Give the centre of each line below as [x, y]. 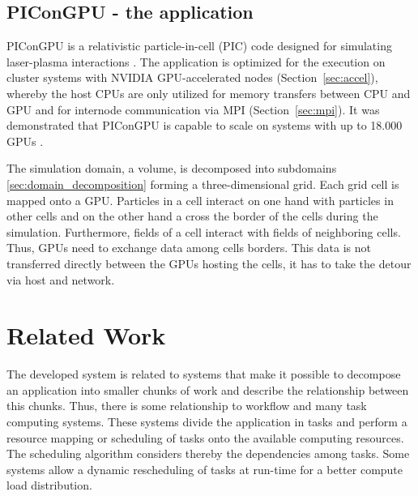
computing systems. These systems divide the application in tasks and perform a [207, 422]
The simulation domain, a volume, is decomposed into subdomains [172, 168]
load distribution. [49, 485]
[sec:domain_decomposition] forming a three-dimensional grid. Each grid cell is [203, 184]
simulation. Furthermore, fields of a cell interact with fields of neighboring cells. [204, 231]
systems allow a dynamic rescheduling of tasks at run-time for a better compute [205, 469]
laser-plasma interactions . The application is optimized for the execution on [196, 61]
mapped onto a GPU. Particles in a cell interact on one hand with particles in [200, 200]
